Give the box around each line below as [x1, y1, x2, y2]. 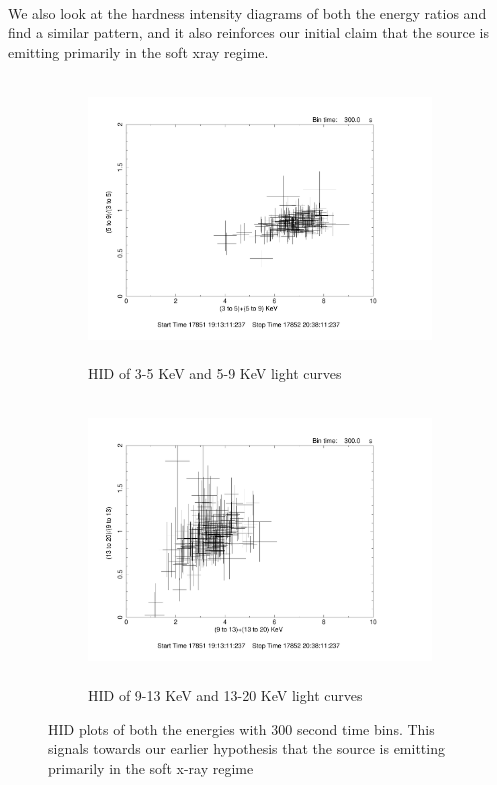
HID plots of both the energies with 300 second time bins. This [48, 718, 435, 739]
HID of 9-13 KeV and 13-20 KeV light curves [88, 685, 363, 706]
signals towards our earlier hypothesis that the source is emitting [48, 738, 445, 759]
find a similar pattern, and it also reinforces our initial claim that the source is [8, 22, 489, 43]
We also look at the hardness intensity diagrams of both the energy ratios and [8, 2, 487, 23]
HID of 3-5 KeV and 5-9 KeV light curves [88, 363, 342, 384]
